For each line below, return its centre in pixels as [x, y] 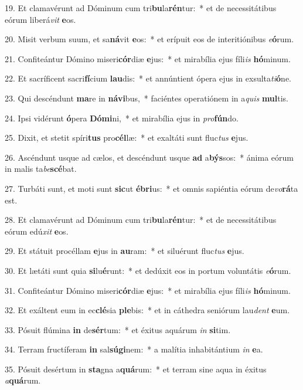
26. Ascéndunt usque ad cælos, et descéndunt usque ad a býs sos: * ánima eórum [149, 157]
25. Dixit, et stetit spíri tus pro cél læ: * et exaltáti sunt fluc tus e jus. [127, 138]
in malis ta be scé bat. [41, 169]
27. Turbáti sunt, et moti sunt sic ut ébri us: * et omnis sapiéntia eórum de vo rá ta [151, 188]
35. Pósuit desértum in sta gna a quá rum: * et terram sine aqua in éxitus [136, 369]
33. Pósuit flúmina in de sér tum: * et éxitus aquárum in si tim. [118, 329]
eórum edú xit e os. [37, 231]
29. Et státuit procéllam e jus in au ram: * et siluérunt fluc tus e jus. [125, 251]
